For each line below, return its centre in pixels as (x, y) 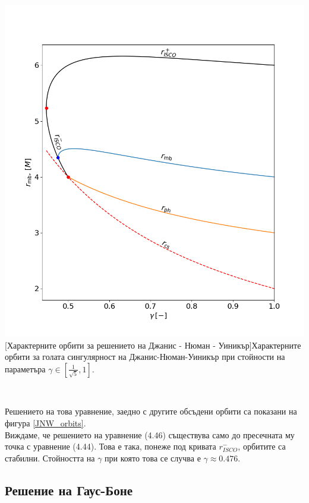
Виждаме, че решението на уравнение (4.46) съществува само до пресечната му (150, 434)
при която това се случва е (153, 458)
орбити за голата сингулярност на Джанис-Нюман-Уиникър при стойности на (145, 357)
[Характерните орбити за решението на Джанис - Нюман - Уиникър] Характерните (153, 345)
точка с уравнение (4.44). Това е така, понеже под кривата (111, 446)
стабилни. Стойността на (50, 458)
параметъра (25, 368)
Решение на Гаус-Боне (69, 490)
